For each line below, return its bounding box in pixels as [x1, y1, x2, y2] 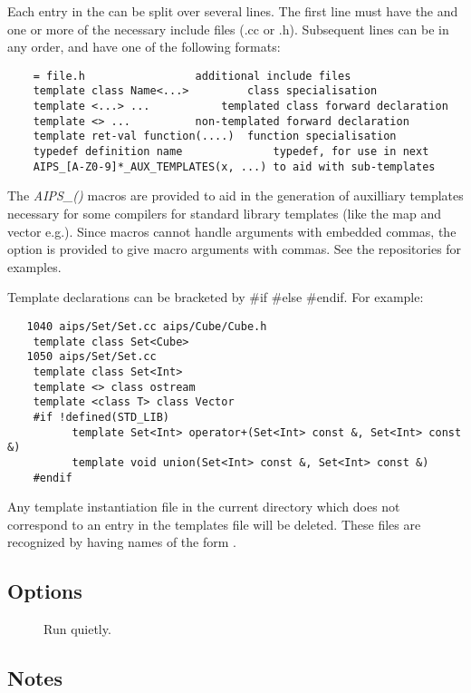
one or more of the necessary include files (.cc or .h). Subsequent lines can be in [7, 19, 449, 38]
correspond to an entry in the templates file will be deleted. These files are [7, 514, 421, 533]
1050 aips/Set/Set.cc [26, 350, 157, 364]
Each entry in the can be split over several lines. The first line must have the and [7, 2, 458, 20]
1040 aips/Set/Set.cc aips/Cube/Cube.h [26, 319, 267, 333]
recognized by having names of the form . [7, 532, 236, 551]
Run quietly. [43, 620, 111, 639]
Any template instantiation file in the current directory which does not [7, 497, 400, 516]
